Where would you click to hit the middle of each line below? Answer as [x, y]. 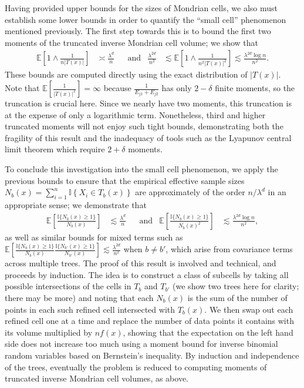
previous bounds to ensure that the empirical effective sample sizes [125, 180]
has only [177, 88]
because [117, 88]
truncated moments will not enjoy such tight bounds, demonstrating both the [144, 126]
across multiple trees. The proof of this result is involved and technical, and [141, 263]
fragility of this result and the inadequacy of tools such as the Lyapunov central [148, 137]
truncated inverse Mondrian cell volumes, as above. [97, 378]
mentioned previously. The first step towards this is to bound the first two [138, 31]
